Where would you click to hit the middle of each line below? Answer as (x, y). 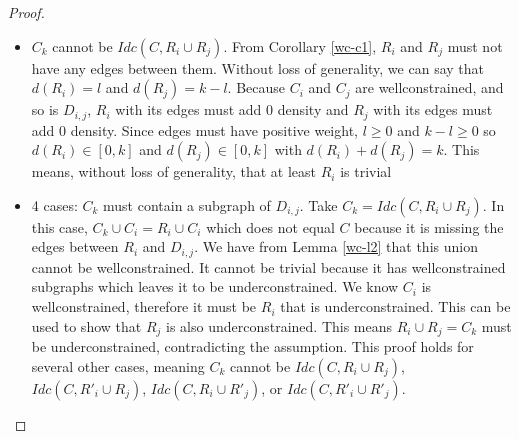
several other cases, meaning (118, 365)
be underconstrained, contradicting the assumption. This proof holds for (252, 346)
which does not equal (270, 226)
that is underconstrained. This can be (395, 306)
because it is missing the (429, 226)
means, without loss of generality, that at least (174, 171)
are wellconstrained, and (429, 87)
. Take (318, 204)
